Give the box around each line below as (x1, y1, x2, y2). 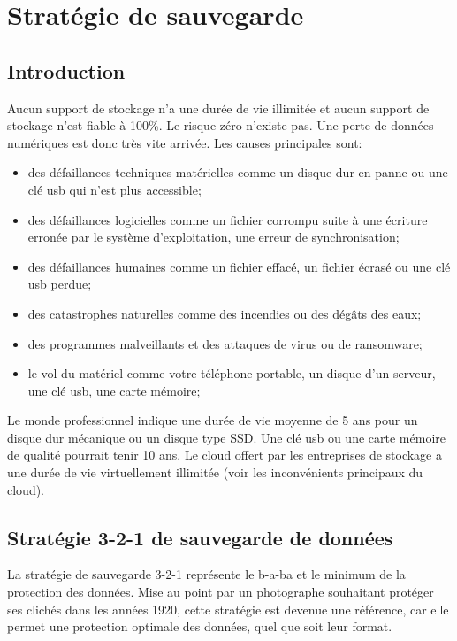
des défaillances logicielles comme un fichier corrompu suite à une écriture (27, 210, 428, 228)
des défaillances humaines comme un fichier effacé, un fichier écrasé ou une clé (27, 257, 451, 275)
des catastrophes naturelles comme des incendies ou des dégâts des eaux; (27, 304, 422, 322)
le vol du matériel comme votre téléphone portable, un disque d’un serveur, (27, 364, 436, 382)
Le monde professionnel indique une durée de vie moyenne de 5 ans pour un (7, 411, 418, 429)
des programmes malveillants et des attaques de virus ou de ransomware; (27, 334, 423, 352)
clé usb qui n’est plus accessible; (27, 180, 202, 198)
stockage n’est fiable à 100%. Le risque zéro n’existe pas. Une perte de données (7, 116, 434, 135)
